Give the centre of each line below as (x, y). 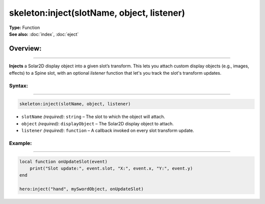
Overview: (25, 48)
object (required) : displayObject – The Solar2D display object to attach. (97, 123)
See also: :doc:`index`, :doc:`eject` (44, 34)
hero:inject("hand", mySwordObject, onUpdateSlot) (82, 189)
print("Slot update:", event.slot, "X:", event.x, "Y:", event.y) (111, 168)
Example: (20, 143)
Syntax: (19, 86)
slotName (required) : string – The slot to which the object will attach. (93, 117)
